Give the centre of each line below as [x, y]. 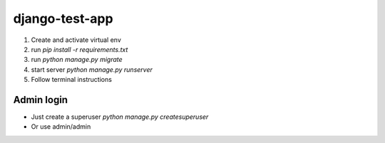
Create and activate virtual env [76, 40]
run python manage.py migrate [77, 60]
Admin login [40, 100]
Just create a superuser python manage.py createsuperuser [120, 117]
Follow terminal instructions [71, 80]
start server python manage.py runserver [92, 69]
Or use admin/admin [61, 127]
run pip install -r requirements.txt [79, 49]
